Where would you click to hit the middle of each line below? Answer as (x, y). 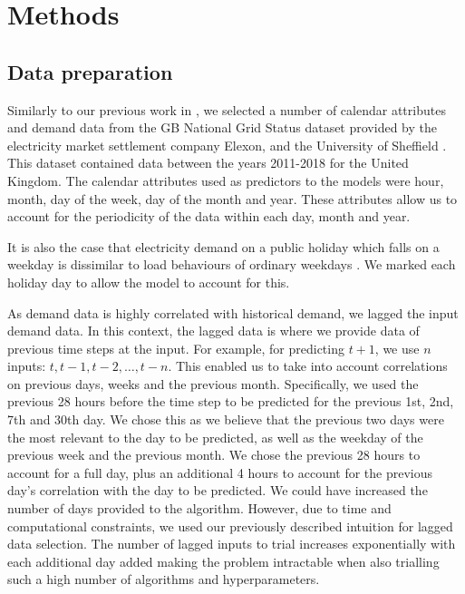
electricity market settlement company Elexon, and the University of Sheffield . (227, 145)
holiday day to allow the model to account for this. (149, 282)
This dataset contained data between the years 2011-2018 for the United (208, 163)
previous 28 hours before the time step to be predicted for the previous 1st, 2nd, (231, 401)
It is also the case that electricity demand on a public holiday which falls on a (223, 246)
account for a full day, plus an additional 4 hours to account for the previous (220, 472)
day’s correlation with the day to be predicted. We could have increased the (218, 490)
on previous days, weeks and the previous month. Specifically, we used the (213, 383)
